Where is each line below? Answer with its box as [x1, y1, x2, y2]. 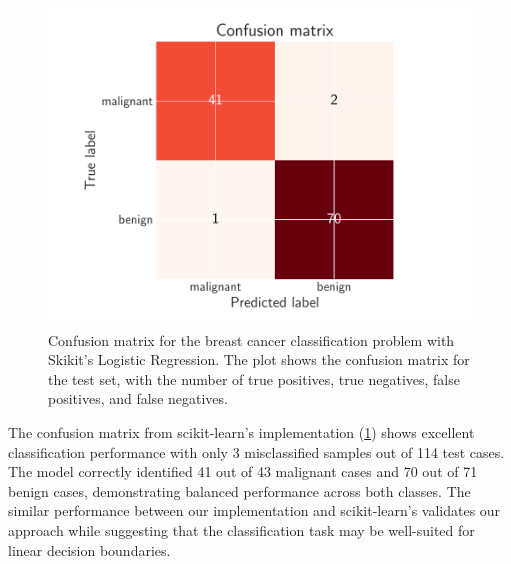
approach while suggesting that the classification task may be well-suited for [8, 519, 475, 540]
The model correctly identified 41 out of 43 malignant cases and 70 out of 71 [8, 461, 478, 482]
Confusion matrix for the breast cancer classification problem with [48, 329, 455, 350]
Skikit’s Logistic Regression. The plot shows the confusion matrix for [48, 349, 470, 370]
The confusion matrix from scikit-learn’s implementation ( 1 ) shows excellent [8, 421, 475, 442]
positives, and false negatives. [48, 388, 228, 409]
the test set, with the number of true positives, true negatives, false [48, 368, 460, 389]
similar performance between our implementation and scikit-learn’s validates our [8, 500, 501, 521]
